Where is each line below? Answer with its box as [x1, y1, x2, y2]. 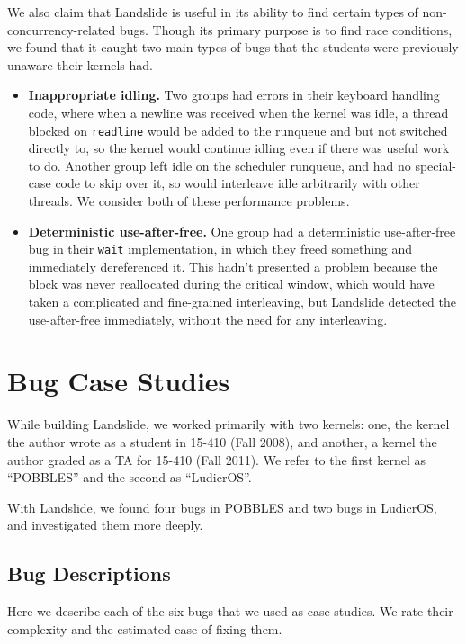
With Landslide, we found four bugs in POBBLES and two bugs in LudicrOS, [7, 497, 437, 516]
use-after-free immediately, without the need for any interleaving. [28, 309, 388, 328]
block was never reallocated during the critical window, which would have [28, 274, 435, 293]
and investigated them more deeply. [7, 515, 203, 534]
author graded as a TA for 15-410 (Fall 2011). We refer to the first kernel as [7, 450, 426, 469]
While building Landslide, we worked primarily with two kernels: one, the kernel [7, 415, 450, 434]
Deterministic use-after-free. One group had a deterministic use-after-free [28, 221, 456, 240]
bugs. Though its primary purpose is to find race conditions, [119, 20, 453, 39]
